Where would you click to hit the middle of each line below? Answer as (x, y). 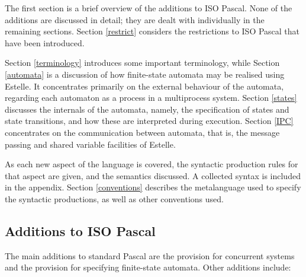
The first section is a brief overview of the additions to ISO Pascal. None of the (149, 8)
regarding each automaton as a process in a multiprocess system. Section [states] (151, 98)
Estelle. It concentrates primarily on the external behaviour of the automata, (144, 86)
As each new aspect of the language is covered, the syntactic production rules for (152, 164)
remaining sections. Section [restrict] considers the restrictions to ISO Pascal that (152, 31)
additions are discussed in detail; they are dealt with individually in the (135, 19)
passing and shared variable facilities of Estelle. (90, 144)
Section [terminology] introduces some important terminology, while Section (142, 63)
